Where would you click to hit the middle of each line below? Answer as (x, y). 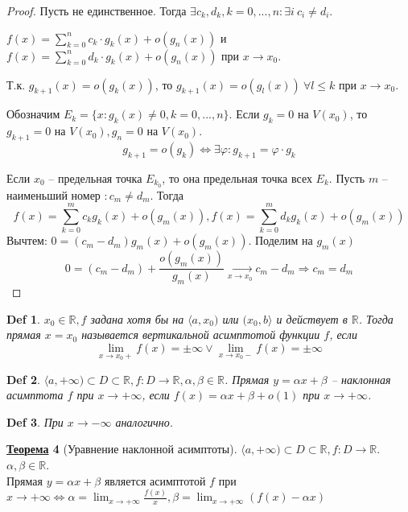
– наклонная (361, 379)
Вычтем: (27, 240)
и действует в (312, 318)
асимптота (35, 395)
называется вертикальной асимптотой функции (201, 334)
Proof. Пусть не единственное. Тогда (97, 10)
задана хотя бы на (137, 318)
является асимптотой (155, 480)
